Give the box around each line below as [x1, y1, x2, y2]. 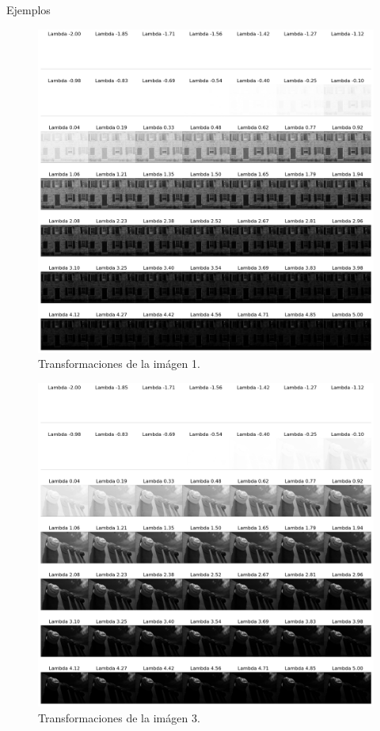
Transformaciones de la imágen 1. [38, 355, 200, 372]
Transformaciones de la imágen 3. [38, 709, 200, 725]
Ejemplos [6, 2, 51, 17]
